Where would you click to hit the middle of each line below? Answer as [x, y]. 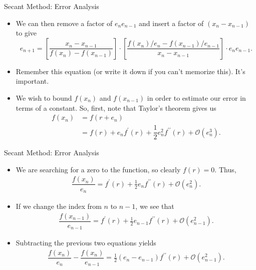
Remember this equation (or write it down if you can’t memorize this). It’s [131, 71]
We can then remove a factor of [64, 23]
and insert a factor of [171, 23]
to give [26, 33]
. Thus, [225, 169]
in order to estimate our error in [196, 97]
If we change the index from [59, 206]
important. [32, 81]
